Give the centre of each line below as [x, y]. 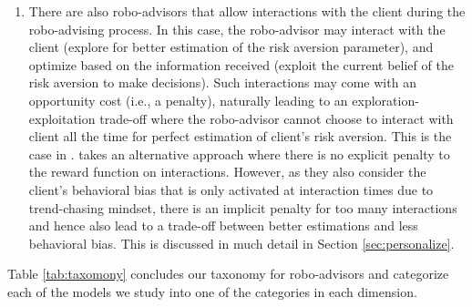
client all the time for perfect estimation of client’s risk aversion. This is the [240, 136]
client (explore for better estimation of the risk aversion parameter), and [231, 47]
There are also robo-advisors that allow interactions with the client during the [247, 11]
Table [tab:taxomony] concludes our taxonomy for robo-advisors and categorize [228, 274]
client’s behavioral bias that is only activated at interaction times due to [231, 189]
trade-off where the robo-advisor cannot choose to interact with [277, 118]
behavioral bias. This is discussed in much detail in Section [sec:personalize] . [241, 243]
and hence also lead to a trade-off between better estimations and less [223, 225]
